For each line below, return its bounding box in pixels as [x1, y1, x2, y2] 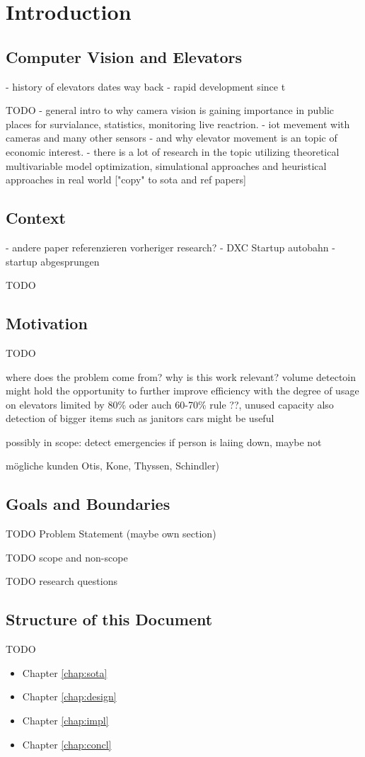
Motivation [6, 312, 88, 334]
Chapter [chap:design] [22, 689, 117, 704]
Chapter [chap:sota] [22, 665, 108, 680]
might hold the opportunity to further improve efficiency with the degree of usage [6, 383, 359, 398]
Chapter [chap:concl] [22, 736, 112, 751]
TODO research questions [6, 574, 117, 588]
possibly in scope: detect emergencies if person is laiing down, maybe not [6, 434, 322, 449]
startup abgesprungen [6, 254, 100, 268]
